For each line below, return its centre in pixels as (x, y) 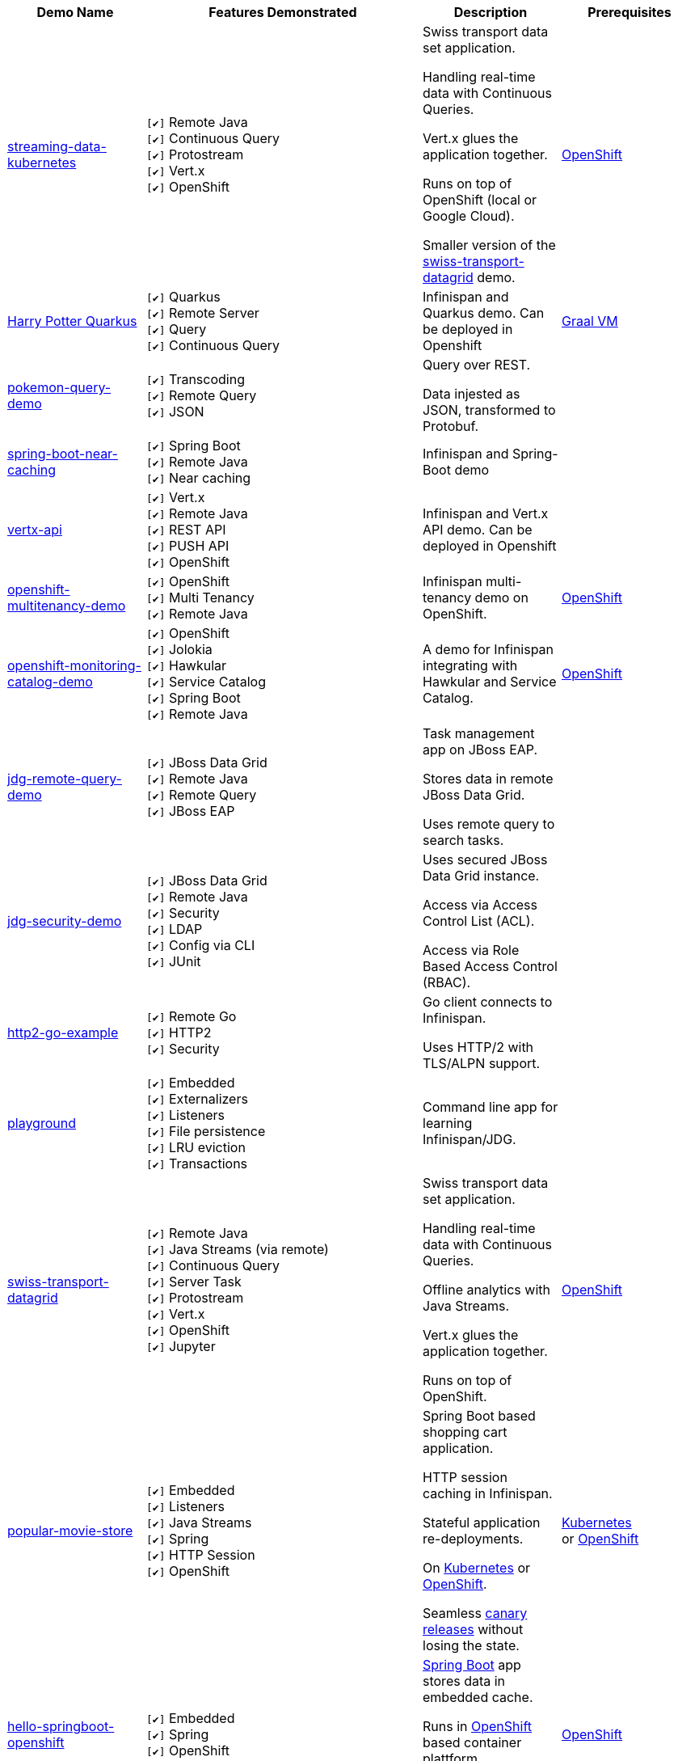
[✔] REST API (186, 530)
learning (448, 1123)
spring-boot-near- (63, 454)
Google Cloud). (469, 216)
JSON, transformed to (489, 410)
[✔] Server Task (194, 1282)
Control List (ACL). (479, 921)
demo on (501, 598)
